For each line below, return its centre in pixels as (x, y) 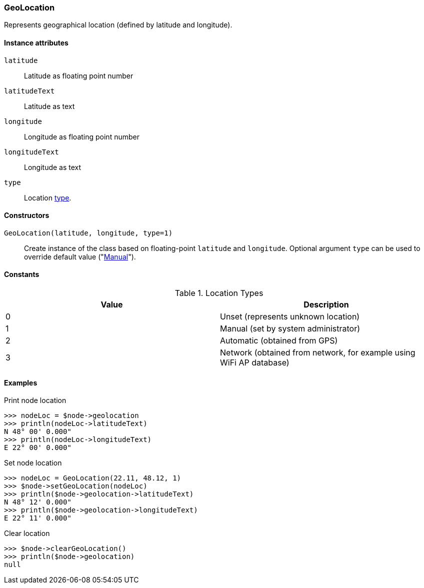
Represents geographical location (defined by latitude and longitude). (118, 25)
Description (326, 305)
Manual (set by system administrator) (290, 329)
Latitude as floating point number (79, 75)
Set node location (33, 463)
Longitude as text (53, 167)
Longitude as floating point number (82, 136)
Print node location (35, 400)
